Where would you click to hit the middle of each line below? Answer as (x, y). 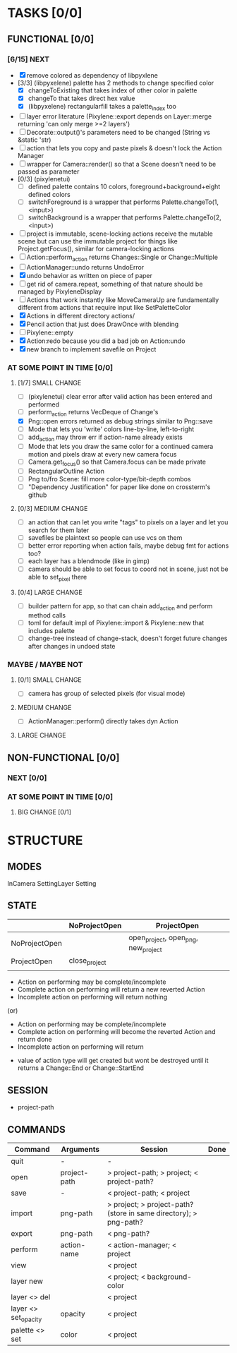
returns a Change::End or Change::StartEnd (81, 1068)
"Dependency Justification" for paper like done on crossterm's (119, 487)
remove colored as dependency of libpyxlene (92, 75)
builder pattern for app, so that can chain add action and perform (120, 607)
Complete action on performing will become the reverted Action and (116, 1032)
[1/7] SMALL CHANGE (49, 383)
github (37, 495)
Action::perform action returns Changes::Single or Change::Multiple (122, 258)
